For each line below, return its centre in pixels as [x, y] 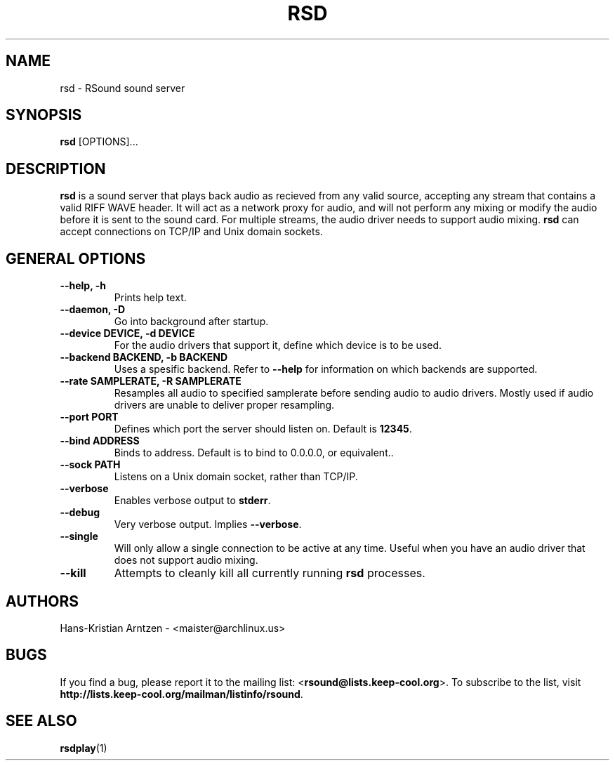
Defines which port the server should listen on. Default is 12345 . [263, 429]
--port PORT [89, 417]
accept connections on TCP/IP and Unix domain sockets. [191, 232]
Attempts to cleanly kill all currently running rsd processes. [270, 573]
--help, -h [83, 286]
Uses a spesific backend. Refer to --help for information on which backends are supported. [326, 369]
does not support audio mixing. [186, 560]
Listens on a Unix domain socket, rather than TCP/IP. [236, 477]
